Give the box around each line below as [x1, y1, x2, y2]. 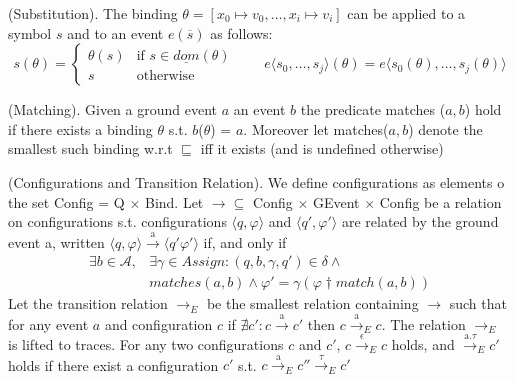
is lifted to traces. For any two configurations [8, 333, 284, 354]
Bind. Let [144, 191, 204, 212]
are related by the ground [341, 211, 499, 232]
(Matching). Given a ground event [8, 99, 217, 120]
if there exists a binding [8, 118, 153, 139]
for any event [8, 313, 89, 334]
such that [449, 293, 507, 314]
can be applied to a [347, 3, 466, 23]
